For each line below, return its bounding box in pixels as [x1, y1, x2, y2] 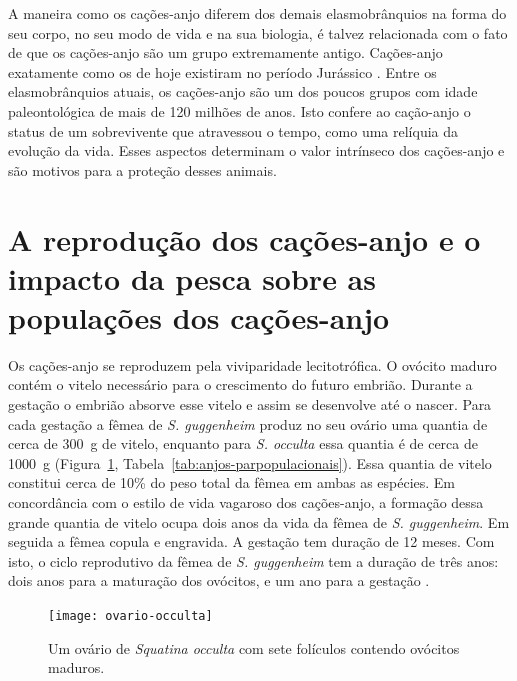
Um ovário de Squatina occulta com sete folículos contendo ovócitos [48, 637, 460, 658]
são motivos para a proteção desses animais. [8, 159, 277, 180]
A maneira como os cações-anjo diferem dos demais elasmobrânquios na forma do [8, 3, 507, 23]
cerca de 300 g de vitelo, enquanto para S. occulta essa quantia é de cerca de [8, 433, 478, 454]
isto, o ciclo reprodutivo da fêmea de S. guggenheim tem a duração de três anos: [8, 550, 499, 571]
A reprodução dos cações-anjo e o [8, 218, 481, 259]
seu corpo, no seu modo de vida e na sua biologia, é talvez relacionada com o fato [8, 22, 508, 43]
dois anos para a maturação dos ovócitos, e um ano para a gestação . [8, 570, 430, 591]
